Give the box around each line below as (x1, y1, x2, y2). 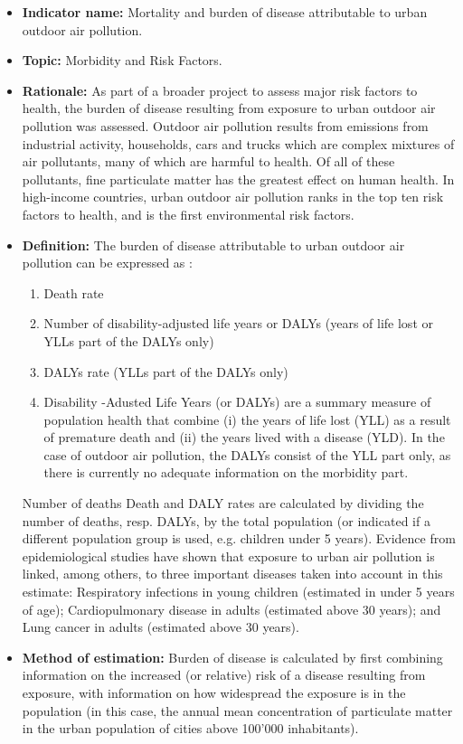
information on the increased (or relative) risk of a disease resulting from (22, 665, 426, 684)
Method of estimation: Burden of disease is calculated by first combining (22, 647, 443, 666)
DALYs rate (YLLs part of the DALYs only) (43, 362, 288, 381)
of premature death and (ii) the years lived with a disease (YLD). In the (43, 428, 445, 447)
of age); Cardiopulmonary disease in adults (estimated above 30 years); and (22, 599, 441, 618)
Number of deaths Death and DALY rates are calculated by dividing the (22, 494, 424, 513)
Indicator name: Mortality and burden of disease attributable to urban (22, 3, 428, 21)
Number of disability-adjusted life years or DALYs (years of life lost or (43, 314, 433, 333)
